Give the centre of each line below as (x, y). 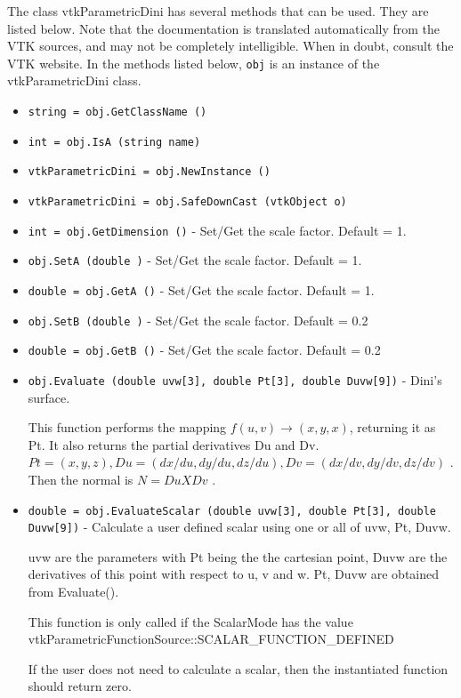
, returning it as (392, 427)
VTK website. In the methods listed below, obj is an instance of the (194, 63)
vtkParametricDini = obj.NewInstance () (149, 172)
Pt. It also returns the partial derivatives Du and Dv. (174, 444)
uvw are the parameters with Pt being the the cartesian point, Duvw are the (238, 556)
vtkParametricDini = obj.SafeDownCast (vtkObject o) (187, 202)
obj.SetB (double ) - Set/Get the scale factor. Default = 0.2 (198, 320)
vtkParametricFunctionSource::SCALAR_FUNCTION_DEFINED (211, 639)
